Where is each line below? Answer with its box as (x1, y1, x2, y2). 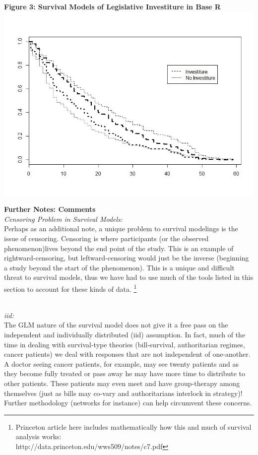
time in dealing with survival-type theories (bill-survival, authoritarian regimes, (4, 339, 245, 349)
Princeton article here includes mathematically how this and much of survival (15, 421, 252, 432)
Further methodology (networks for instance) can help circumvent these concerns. (4, 397, 252, 408)
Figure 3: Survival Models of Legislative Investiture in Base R (4, 1, 221, 11)
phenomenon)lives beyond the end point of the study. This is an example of (4, 243, 234, 253)
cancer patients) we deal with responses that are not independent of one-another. (4, 349, 251, 359)
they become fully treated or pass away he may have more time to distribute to (4, 368, 246, 379)
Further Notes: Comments (4, 204, 96, 214)
